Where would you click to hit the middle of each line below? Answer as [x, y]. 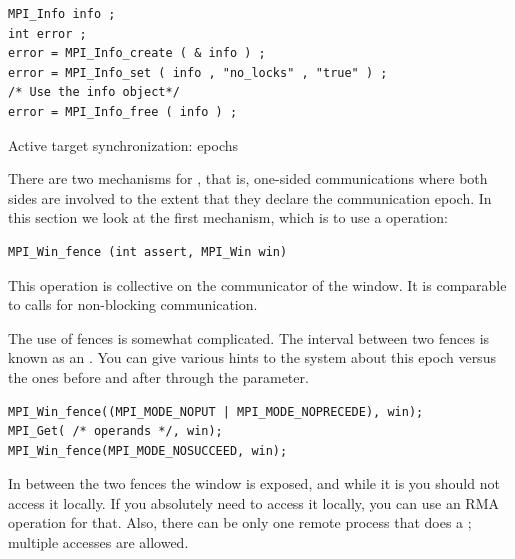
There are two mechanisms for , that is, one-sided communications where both [248, 178]
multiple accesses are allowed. [98, 542]
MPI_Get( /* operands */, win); [115, 431]
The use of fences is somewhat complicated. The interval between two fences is [249, 337]
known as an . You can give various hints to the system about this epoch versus [252, 357]
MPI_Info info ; [62, 14]
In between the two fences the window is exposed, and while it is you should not [254, 483]
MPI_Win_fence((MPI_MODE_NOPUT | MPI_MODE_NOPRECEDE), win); [216, 411]
